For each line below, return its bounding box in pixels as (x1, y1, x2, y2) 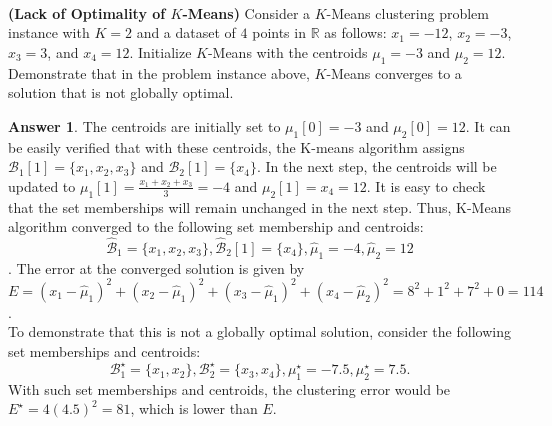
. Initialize (129, 41, 192, 62)
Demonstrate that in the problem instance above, (8, 62, 310, 83)
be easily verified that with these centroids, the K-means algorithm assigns (8, 136, 465, 157)
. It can (465, 115, 511, 136)
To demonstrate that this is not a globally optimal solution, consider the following (8, 321, 511, 342)
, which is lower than (130, 398, 258, 419)
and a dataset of (136, 22, 236, 43)
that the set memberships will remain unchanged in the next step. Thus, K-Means (8, 196, 511, 217)
